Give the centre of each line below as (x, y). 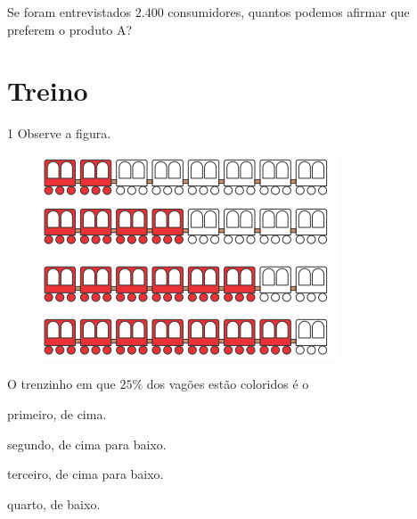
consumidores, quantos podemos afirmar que (289, 12)
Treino (48, 91)
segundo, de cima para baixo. (87, 444)
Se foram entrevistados (69, 12)
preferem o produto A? (70, 29)
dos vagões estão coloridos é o (228, 384)
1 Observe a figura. (59, 133)
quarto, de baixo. (54, 503)
